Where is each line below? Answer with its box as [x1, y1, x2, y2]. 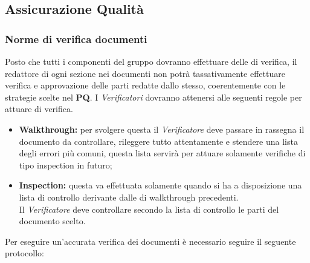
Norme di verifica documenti [5, 31, 147, 46]
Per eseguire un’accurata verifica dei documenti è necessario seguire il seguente [5, 235, 296, 247]
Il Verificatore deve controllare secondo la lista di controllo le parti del [19, 202, 279, 215]
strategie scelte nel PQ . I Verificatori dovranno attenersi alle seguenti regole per [5, 90, 302, 103]
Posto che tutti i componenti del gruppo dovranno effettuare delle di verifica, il [5, 55, 297, 67]
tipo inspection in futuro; [19, 158, 112, 171]
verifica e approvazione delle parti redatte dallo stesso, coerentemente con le [5, 79, 286, 92]
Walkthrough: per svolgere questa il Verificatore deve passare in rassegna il [19, 122, 305, 135]
